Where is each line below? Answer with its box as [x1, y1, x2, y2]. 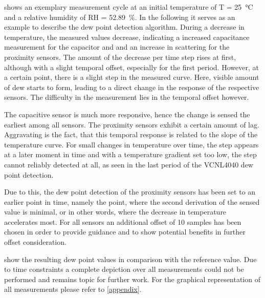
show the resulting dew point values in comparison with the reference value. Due [4, 253, 257, 264]
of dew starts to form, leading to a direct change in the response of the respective [4, 81, 259, 92]
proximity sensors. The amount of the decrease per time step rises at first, [4, 51, 236, 62]
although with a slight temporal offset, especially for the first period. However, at [4, 61, 259, 72]
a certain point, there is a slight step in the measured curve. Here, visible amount [4, 72, 259, 82]
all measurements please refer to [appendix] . [4, 284, 142, 294]
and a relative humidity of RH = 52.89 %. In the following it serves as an [4, 11, 235, 22]
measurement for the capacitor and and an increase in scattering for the [4, 41, 230, 52]
